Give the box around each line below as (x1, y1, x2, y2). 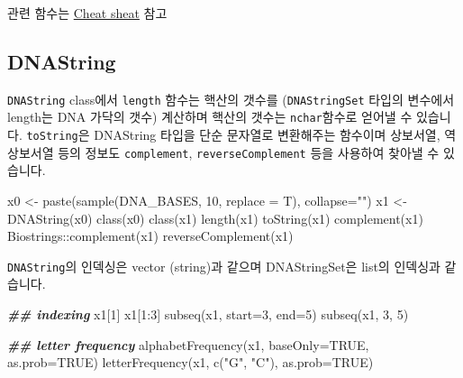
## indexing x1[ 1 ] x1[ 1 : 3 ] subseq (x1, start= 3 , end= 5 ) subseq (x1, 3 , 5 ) (7, 305, 409, 324)
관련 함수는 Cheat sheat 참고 (7, 4, 168, 22)
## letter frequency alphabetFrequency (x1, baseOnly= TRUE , (7, 335, 369, 354)
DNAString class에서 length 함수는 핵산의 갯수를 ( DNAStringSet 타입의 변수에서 (7, 89, 455, 108)
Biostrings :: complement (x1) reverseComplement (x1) (7, 226, 294, 245)
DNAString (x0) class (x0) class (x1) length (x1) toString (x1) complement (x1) (7, 208, 423, 227)
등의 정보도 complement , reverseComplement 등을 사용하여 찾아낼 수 (58, 143, 440, 161)
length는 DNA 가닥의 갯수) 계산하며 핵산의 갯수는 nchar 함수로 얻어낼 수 (7, 107, 413, 126)
